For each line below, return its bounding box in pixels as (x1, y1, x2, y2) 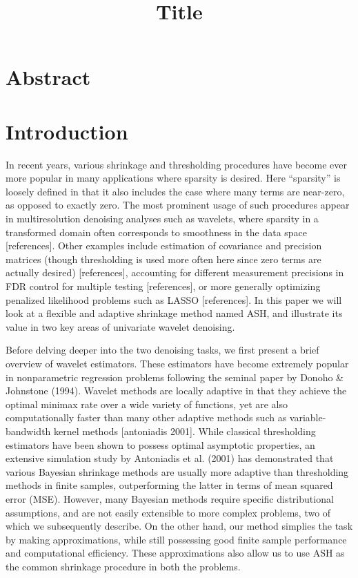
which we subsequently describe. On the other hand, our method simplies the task (6, 519, 353, 533)
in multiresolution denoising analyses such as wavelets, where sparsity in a (6, 211, 319, 226)
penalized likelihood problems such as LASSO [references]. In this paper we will (6, 292, 342, 307)
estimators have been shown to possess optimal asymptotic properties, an (6, 437, 315, 452)
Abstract (6, 63, 91, 91)
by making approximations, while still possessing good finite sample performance (6, 532, 347, 546)
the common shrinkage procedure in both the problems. (6, 559, 241, 573)
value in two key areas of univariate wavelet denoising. (6, 319, 235, 334)
